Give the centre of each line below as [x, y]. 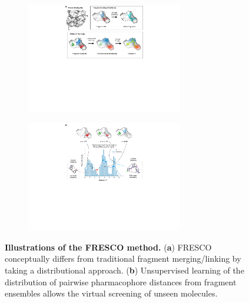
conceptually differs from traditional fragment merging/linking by [123, 258]
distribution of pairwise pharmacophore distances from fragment [121, 281]
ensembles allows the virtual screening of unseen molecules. [111, 293]
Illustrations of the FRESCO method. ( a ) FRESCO [108, 247]
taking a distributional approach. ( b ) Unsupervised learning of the [124, 270]
